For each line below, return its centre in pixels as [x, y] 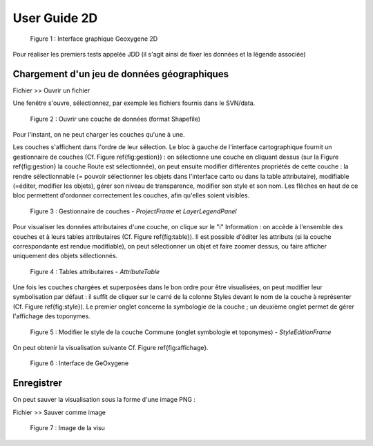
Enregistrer [37, 383]
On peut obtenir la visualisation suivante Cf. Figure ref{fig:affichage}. [111, 348]
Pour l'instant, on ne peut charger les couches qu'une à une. [99, 135]
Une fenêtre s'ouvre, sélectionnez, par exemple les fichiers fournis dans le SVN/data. [134, 103]
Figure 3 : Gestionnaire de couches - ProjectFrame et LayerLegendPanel [134, 211]
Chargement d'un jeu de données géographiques [121, 74]
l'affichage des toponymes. [52, 316]
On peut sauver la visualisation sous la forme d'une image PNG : [104, 400]
